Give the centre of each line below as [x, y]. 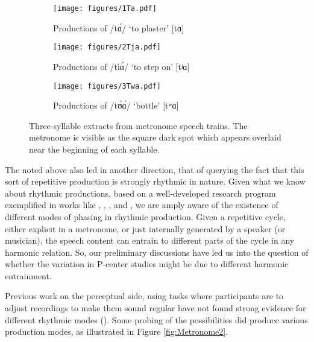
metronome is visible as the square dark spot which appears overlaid [155, 137]
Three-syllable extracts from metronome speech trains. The [138, 125]
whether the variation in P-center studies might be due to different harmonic [147, 264]
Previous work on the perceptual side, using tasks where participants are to [144, 296]
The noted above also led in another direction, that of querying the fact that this [155, 169]
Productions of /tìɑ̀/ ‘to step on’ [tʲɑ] [121, 66]
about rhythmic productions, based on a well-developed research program [140, 193]
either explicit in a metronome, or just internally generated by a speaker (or [145, 228]
